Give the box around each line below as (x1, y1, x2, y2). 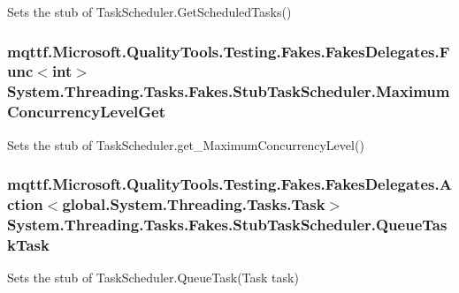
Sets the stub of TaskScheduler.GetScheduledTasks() (7, 3, 292, 20)
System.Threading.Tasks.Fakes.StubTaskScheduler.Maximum (7, 80, 450, 102)
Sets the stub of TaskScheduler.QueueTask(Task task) (7, 268, 299, 287)
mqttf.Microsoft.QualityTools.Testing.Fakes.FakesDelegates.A (7, 173, 452, 195)
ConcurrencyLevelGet (7, 101, 166, 123)
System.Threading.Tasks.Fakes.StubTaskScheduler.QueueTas (7, 213, 448, 235)
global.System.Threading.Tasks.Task (62, 193, 325, 215)
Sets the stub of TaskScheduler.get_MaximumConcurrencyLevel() (7, 135, 364, 154)
